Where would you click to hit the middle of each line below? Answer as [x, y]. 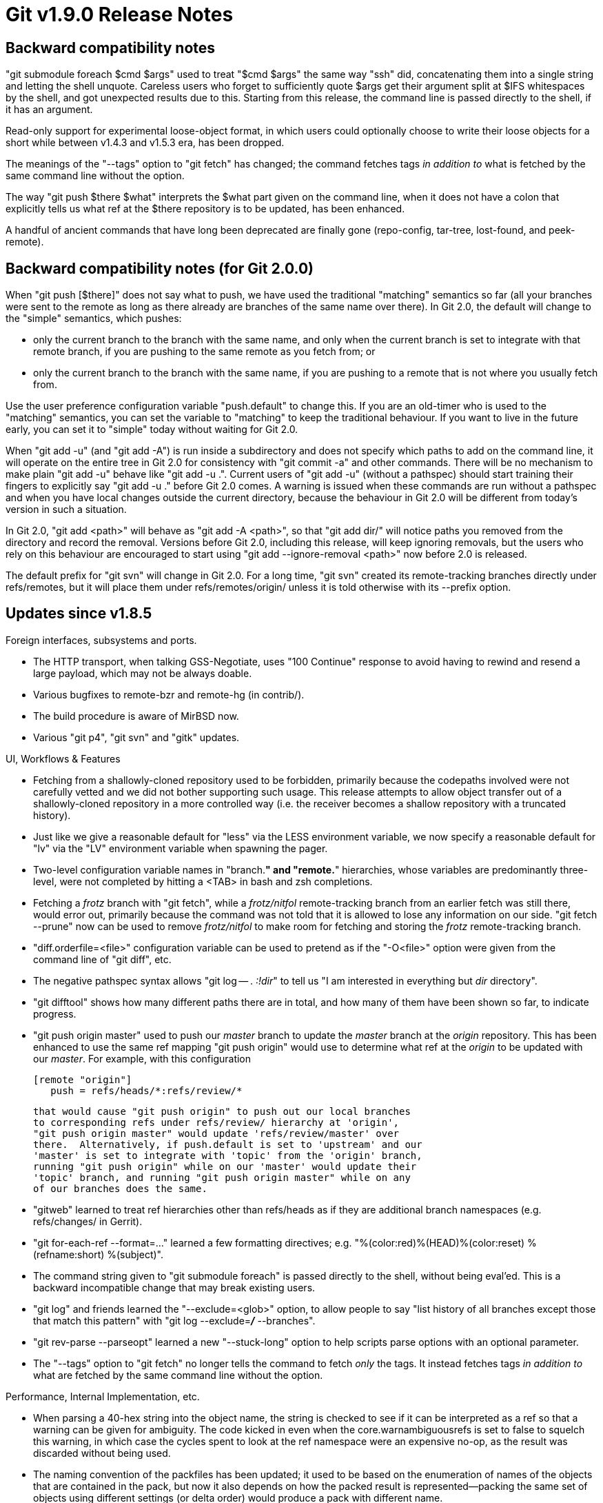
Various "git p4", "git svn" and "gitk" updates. [136, 737]
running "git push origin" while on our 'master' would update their [225, 1166]
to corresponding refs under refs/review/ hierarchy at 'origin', [216, 1122]
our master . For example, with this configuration [142, 1058]
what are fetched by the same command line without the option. [178, 1375]
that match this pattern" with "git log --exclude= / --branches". [174, 1320]
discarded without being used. [102, 1453]
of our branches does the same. [120, 1188]
